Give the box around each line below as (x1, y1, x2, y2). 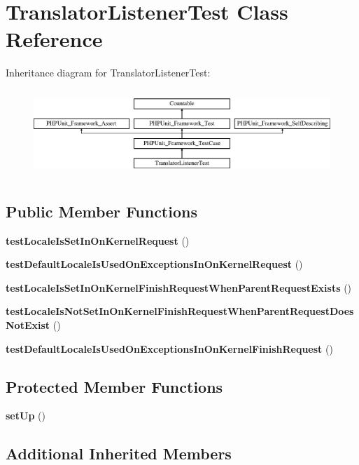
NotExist (6, 317, 50, 332)
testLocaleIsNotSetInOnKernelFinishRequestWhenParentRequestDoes (6, 304, 354, 318)
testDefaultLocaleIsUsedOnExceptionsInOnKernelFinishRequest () (6, 341, 333, 356)
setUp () (6, 408, 45, 423)
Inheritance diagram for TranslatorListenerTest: (6, 65, 211, 80)
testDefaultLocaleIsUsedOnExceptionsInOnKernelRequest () (6, 257, 303, 271)
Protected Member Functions (6, 375, 223, 397)
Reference (6, 25, 103, 53)
